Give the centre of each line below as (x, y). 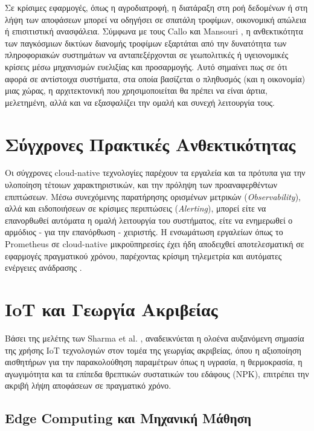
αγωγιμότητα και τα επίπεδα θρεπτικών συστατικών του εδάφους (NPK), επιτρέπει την (157, 373)
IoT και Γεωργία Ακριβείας (111, 309)
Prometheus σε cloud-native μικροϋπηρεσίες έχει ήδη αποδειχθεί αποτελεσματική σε (155, 244)
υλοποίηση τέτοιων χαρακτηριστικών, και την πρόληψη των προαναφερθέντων (141, 185)
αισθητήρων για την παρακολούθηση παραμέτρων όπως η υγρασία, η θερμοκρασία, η (154, 362)
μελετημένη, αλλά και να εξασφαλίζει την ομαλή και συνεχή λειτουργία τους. (140, 102)
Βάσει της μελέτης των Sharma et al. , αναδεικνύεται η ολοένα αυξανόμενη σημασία (155, 338)
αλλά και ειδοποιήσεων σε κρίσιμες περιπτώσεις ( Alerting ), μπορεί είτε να (136, 208)
